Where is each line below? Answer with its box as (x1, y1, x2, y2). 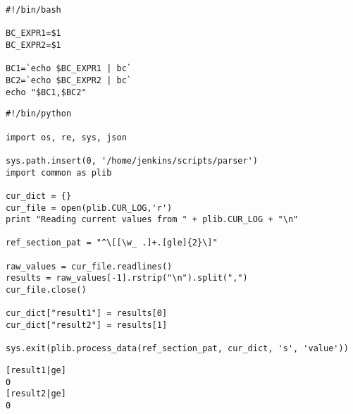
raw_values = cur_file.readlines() (6, 261, 173, 272)
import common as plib (6, 167, 112, 178)
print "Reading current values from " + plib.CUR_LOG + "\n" (6, 214, 299, 225)
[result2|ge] (6, 389, 66, 399)
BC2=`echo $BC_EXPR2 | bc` (6, 75, 132, 85)
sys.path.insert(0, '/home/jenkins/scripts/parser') (6, 155, 258, 166)
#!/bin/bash (6, 5, 61, 15)
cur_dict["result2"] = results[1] (6, 320, 168, 331)
